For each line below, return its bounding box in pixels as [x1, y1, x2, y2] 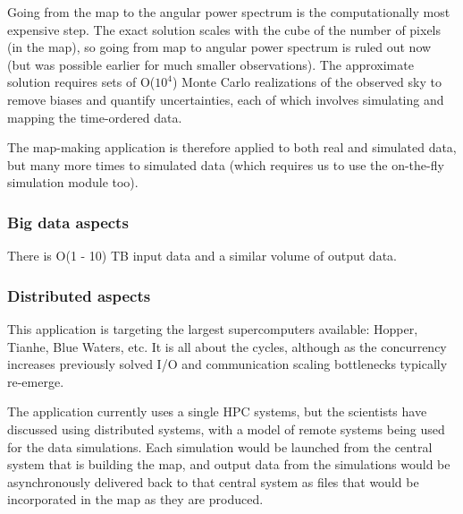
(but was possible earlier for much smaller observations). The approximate [7, 55, 414, 73]
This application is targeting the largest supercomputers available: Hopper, [7, 319, 418, 338]
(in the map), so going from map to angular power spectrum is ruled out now [7, 38, 432, 56]
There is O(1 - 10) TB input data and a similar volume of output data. [7, 246, 397, 265]
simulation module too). [7, 173, 139, 192]
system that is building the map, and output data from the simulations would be [7, 455, 450, 474]
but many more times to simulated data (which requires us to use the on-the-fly [7, 155, 444, 174]
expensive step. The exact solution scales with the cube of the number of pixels [7, 20, 442, 39]
